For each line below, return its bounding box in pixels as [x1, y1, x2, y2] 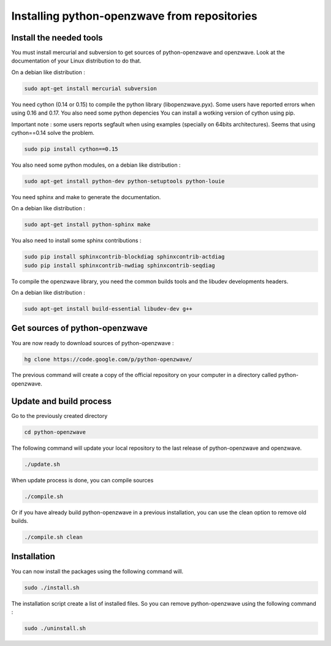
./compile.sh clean [24, 534, 83, 541]
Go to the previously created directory [11, 412, 108, 419]
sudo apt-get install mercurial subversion [24, 85, 158, 92]
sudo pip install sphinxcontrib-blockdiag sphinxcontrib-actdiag [24, 253, 225, 260]
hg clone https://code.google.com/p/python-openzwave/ [24, 355, 192, 363]
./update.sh [24, 460, 61, 468]
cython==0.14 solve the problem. [11, 129, 95, 136]
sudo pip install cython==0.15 [24, 145, 119, 153]
